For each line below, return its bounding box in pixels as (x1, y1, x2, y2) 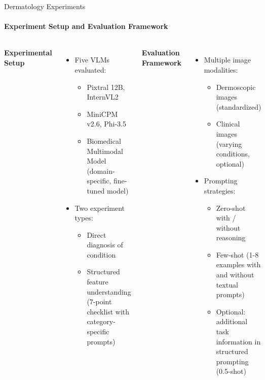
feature (87, 276, 108, 287)
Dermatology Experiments (4, 1, 86, 11)
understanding (87, 286, 131, 297)
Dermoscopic (216, 81, 256, 92)
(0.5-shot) (216, 366, 246, 376)
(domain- (87, 165, 115, 176)
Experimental (4, 47, 52, 58)
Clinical (216, 118, 240, 129)
